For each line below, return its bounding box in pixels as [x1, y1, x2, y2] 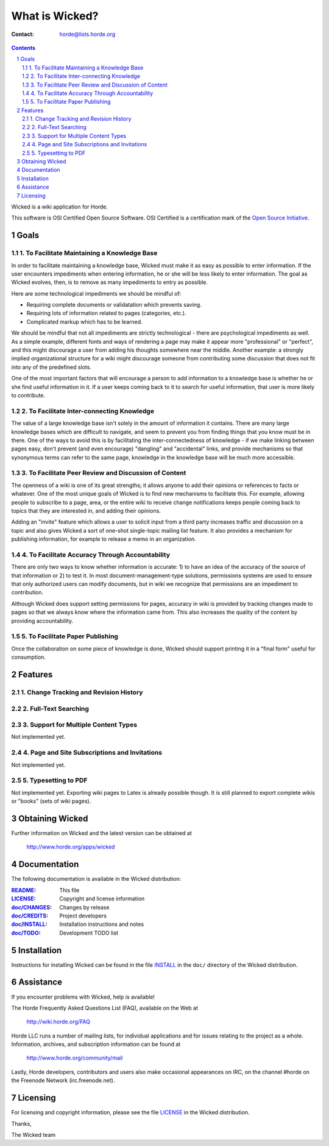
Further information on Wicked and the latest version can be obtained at [11, 830, 192, 837]
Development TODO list [59, 929, 119, 936]
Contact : [11, 30, 35, 38]
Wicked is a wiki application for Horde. [11, 203, 108, 210]
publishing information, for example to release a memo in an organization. [11, 535, 196, 543]
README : [11, 886, 37, 894]
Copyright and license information [59, 895, 145, 902]
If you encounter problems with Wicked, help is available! [11, 993, 155, 1000]
